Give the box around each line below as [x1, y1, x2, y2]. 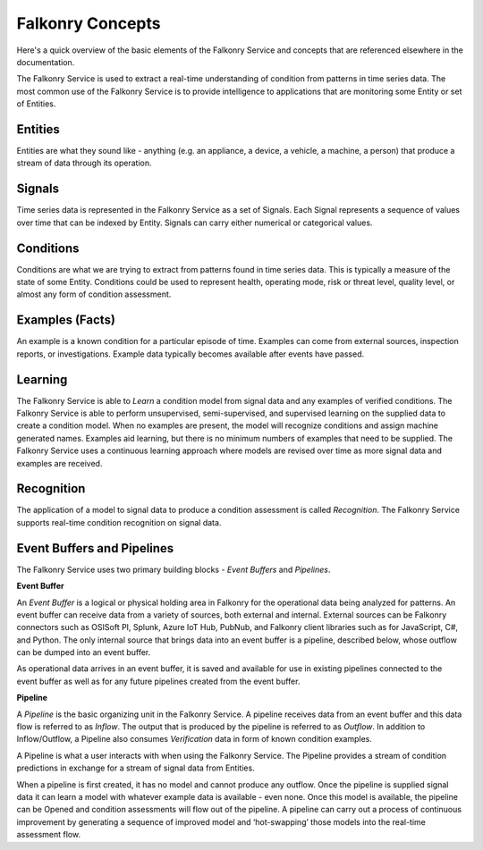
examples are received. [16, 458, 103, 468]
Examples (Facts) [16, 313, 116, 328]
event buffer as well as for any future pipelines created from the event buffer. [16, 676, 301, 686]
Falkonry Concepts [16, 13, 161, 33]
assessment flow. [16, 829, 80, 840]
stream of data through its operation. [16, 157, 152, 169]
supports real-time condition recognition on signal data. [16, 517, 222, 527]
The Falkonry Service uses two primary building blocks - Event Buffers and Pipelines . [16, 564, 331, 575]
